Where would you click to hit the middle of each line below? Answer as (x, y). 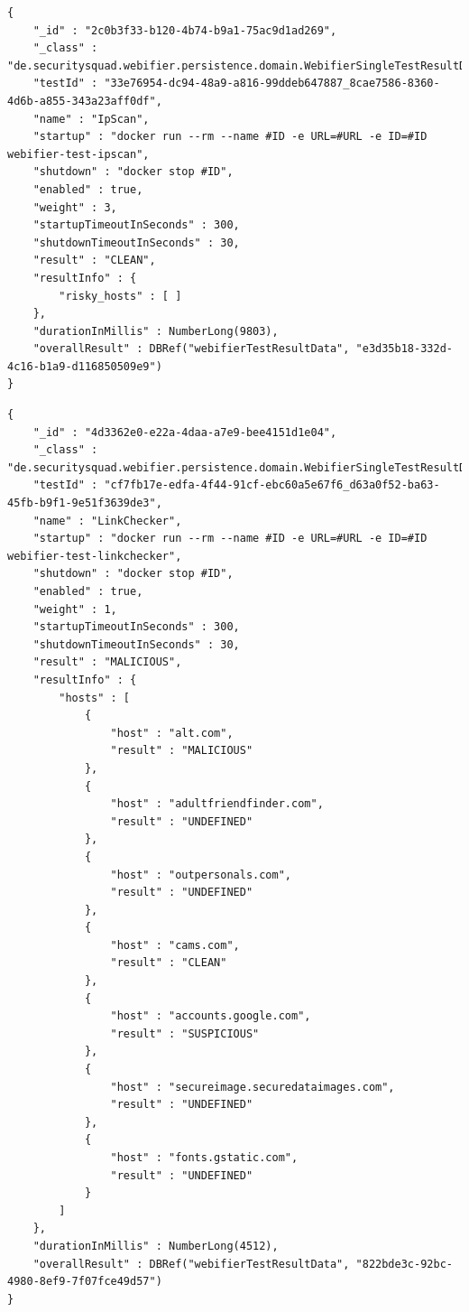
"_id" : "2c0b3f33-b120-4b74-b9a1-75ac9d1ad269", (185, 30)
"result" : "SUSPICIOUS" (185, 1033)
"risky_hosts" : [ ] (120, 296)
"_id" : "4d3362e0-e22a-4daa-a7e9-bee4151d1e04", (185, 432)
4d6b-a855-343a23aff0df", (85, 101)
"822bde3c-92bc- (404, 1264)
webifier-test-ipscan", (78, 154)
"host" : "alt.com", (172, 733)
